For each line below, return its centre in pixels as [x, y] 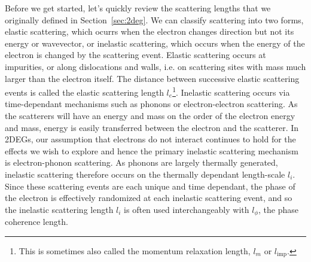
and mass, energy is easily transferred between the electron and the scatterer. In [152, 127]
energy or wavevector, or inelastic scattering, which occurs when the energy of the [155, 43]
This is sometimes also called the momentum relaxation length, [135, 250]
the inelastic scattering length [59, 209]
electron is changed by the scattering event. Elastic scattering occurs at [135, 55]
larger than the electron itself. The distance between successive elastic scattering [152, 78]
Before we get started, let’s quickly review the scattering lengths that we [138, 8]
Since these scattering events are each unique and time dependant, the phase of [150, 186]
